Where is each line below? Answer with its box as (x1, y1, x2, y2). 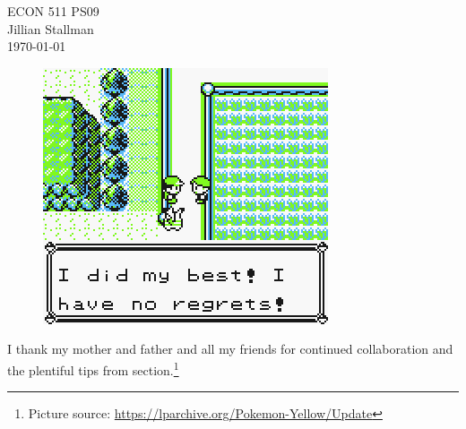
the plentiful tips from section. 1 (7, 357, 179, 379)
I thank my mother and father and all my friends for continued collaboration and (7, 339, 453, 358)
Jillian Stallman (7, 19, 94, 38)
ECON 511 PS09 (7, 2, 99, 20)
